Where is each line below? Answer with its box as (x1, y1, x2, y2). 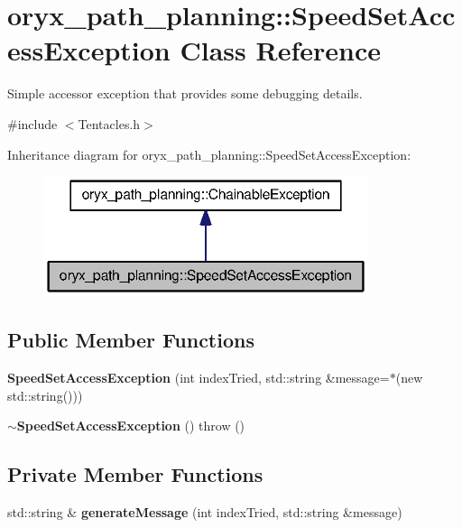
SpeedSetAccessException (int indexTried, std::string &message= (7, 368, 390, 387)
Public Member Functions (7, 326, 254, 354)
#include (7, 114, 58, 133)
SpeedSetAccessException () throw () (16, 416, 245, 435)
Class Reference (180, 32, 381, 69)
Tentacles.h (78, 114, 141, 133)
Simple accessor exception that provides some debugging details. (7, 84, 363, 103)
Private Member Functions (7, 460, 263, 488)
